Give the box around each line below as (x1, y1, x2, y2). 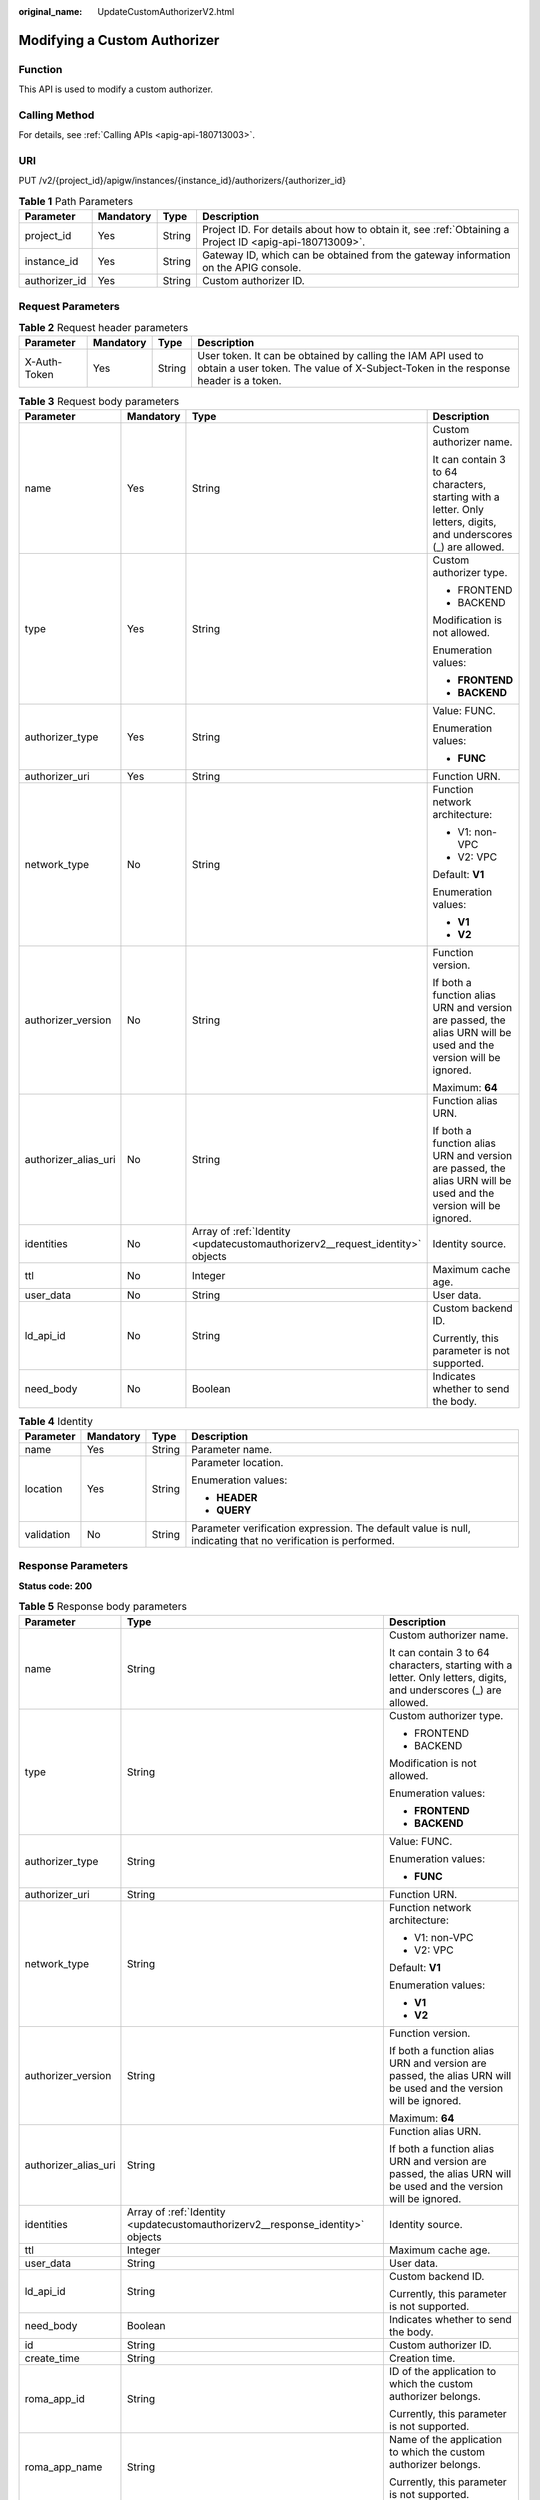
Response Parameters (18, 1559, 129, 1573)
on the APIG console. (201, 261, 302, 275)
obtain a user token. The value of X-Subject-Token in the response (196, 361, 510, 375)
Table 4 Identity (18, 1414, 94, 1428)
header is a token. (196, 374, 282, 388)
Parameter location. (191, 1456, 284, 1470)
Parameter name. (191, 1443, 273, 1457)
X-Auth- (24, 355, 63, 369)
